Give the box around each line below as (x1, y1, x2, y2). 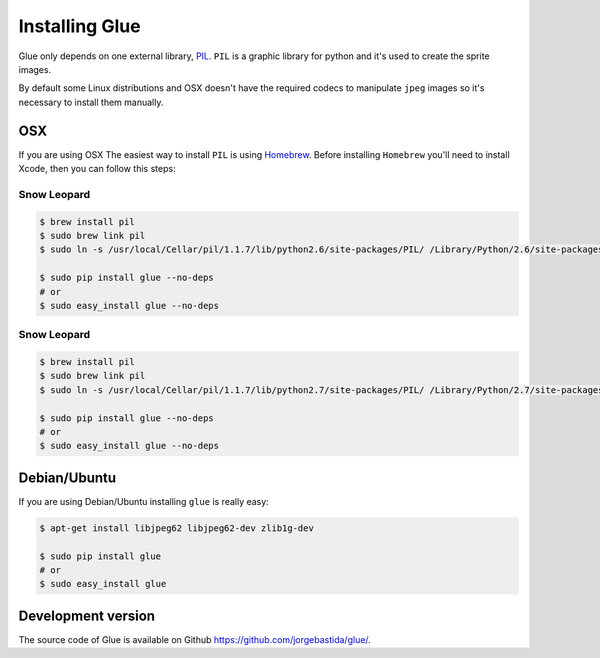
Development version (18, 607, 155, 624)
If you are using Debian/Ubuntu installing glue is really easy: (18, 495, 269, 507)
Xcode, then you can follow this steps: (18, 163, 176, 175)
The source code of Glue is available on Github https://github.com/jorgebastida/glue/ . (18, 633, 372, 645)
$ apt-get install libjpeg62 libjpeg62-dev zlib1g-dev (39, 522, 314, 534)
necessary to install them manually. (18, 96, 164, 108)
